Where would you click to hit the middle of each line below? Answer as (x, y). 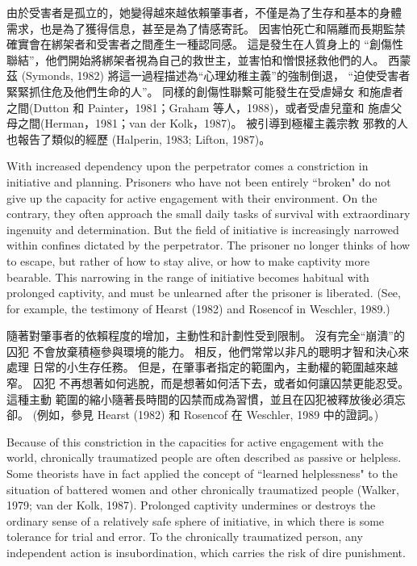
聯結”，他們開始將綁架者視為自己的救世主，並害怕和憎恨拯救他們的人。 (196, 59)
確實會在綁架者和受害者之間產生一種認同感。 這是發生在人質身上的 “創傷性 (205, 44)
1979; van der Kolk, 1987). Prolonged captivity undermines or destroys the (191, 505)
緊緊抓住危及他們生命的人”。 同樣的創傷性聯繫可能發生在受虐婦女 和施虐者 (205, 91)
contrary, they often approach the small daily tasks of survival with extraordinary (208, 214)
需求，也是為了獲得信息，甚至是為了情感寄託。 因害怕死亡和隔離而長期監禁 (206, 28)
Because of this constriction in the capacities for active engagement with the (195, 441)
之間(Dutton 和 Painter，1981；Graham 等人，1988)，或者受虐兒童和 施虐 (199, 107)
